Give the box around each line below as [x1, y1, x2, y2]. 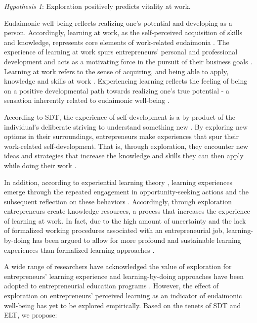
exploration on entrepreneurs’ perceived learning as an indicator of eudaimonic [4, 290, 242, 301]
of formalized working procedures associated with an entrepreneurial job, [4, 225, 224, 235]
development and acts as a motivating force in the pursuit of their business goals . [4, 56, 253, 66]
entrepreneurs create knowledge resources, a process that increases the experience [4, 206, 250, 216]
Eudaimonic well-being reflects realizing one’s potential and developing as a [4, 17, 232, 28]
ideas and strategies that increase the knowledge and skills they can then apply [4, 150, 244, 161]
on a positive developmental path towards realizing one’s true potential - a [4, 85, 230, 95]
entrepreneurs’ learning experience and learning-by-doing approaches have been [4, 271, 244, 281]
